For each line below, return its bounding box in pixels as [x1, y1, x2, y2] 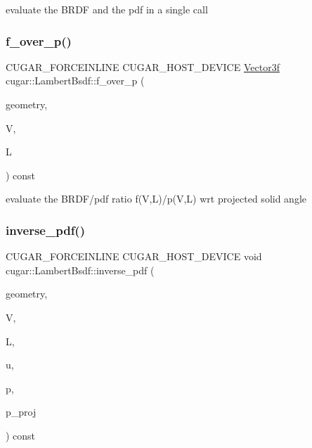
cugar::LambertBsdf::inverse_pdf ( [6, 262, 155, 277]
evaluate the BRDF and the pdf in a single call [6, 2, 208, 16]
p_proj [6, 404, 37, 419]
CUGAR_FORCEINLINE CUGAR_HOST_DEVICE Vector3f [6, 59, 280, 74]
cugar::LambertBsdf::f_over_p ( [6, 73, 145, 88]
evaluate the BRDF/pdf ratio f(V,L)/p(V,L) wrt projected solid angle [6, 191, 307, 206]
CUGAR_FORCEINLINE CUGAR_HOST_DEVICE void [6, 249, 262, 264]
